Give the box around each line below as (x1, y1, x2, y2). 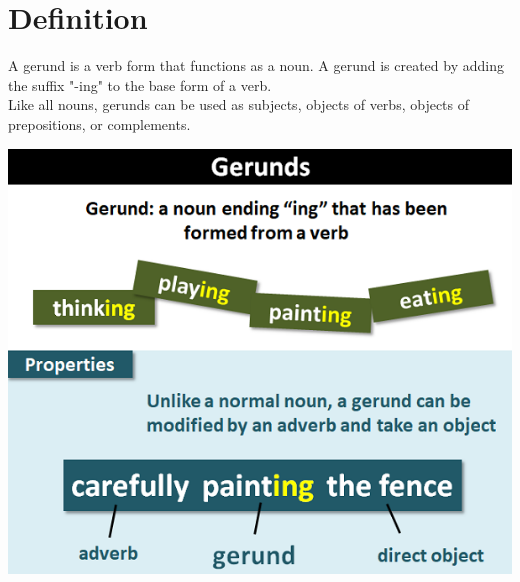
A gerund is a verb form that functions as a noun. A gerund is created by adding (8, 55, 504, 76)
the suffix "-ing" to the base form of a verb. (8, 74, 272, 95)
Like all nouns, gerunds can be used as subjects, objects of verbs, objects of (8, 94, 470, 115)
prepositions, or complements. (8, 113, 191, 134)
